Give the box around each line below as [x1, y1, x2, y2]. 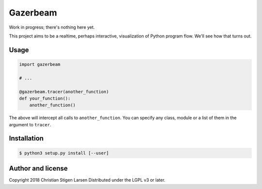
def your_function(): [19, 95, 71, 101]
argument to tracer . [9, 121, 51, 127]
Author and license [9, 164, 68, 172]
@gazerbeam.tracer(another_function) [19, 89, 109, 94]
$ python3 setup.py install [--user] [19, 150, 109, 155]
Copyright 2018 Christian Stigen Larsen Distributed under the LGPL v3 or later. [9, 177, 165, 183]
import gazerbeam [19, 61, 61, 67]
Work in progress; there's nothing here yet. [9, 24, 95, 30]
